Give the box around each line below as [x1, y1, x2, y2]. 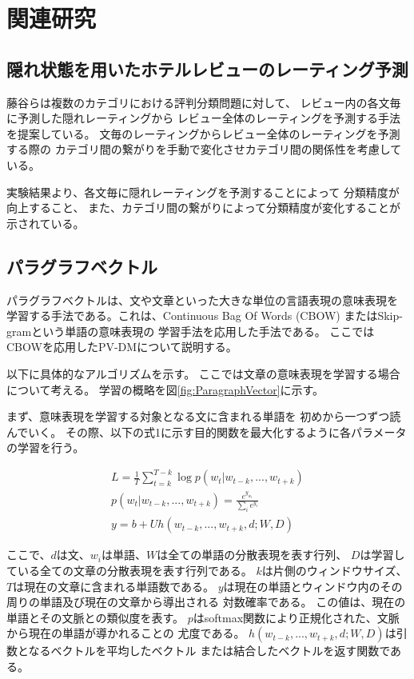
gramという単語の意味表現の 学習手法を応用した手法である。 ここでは [6, 322, 375, 339]
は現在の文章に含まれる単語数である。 [13, 577, 215, 594]
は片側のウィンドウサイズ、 [261, 562, 408, 579]
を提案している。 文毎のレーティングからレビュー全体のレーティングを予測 [6, 125, 400, 142]
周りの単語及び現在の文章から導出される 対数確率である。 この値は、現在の [6, 593, 406, 610]
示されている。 [6, 214, 85, 231]
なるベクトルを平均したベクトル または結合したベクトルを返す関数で [28, 642, 391, 659]
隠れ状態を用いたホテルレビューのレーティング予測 [6, 56, 408, 81]
